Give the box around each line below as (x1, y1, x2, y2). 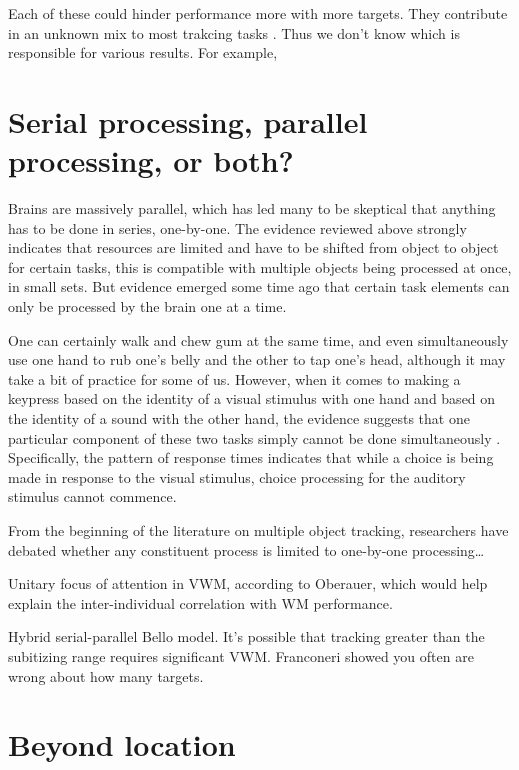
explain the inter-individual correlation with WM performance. (8, 592, 393, 613)
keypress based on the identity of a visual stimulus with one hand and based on (8, 388, 496, 409)
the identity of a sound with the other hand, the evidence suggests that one (8, 408, 470, 429)
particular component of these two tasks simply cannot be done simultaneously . (8, 427, 501, 448)
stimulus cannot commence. (8, 486, 177, 507)
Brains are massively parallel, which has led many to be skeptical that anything (8, 198, 496, 219)
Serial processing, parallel (8, 100, 368, 141)
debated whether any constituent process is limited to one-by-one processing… (8, 539, 485, 560)
